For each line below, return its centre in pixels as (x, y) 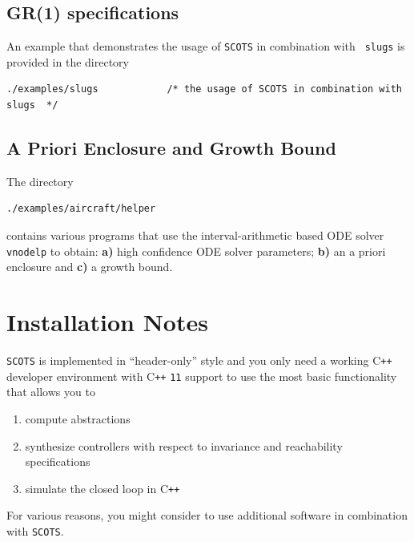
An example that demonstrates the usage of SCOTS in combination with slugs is (206, 46)
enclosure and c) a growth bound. (90, 267)
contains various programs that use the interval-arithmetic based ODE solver (195, 235)
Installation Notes (107, 322)
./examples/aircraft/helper (81, 209)
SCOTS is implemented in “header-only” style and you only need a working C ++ (199, 360)
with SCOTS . (35, 530)
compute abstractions (78, 418)
